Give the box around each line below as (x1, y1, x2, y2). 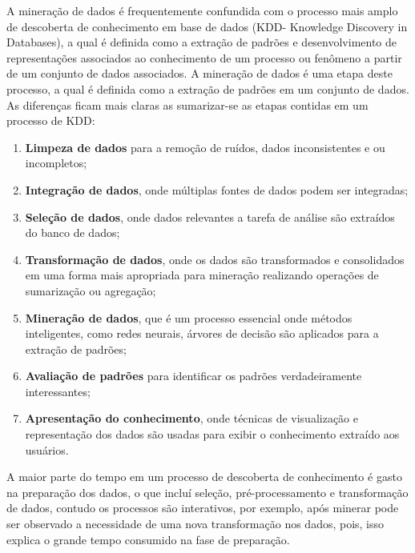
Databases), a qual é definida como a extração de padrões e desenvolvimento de (6, 34, 397, 50)
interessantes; (25, 383, 91, 399)
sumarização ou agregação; (25, 282, 156, 299)
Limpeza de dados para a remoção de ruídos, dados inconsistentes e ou (25, 138, 385, 155)
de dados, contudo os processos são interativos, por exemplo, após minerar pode (6, 499, 399, 516)
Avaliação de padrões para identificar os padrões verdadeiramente (25, 367, 362, 384)
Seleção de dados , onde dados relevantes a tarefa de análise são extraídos (25, 208, 395, 225)
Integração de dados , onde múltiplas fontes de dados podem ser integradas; (25, 181, 409, 198)
